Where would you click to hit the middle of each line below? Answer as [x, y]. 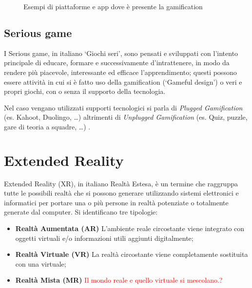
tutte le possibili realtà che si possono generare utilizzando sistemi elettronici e [121, 193]
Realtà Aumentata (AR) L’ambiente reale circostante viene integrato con [130, 228]
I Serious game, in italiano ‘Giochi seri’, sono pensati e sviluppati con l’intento [121, 53]
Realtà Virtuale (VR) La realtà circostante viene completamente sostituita [132, 254]
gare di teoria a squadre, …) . [47, 126]
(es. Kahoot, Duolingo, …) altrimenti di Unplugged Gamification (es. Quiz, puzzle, [126, 117]
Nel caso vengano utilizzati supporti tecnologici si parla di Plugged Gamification [123, 107]
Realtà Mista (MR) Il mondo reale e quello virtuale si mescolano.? [119, 280]
